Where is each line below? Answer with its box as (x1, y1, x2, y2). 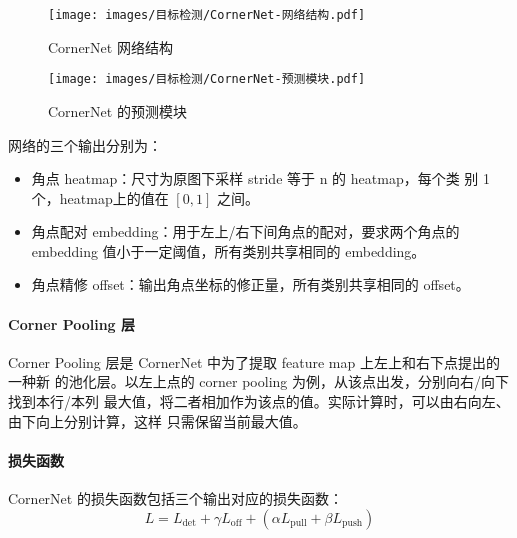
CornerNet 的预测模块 (48, 100, 187, 121)
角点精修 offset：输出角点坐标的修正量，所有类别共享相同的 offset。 (31, 274, 470, 295)
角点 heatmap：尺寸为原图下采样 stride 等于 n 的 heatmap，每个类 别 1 (31, 168, 491, 189)
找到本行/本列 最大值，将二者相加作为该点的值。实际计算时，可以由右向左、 (8, 391, 510, 412)
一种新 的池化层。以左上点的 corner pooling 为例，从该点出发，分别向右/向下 (8, 371, 509, 392)
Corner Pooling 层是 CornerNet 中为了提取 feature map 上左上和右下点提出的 (8, 351, 500, 372)
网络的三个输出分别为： (8, 134, 162, 155)
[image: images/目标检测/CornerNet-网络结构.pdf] (48, 8, 366, 22)
